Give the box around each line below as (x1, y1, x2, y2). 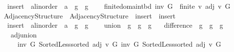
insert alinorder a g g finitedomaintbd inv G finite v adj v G (7, 1, 231, 11)
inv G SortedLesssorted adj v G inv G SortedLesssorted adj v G (17, 39, 221, 49)
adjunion (10, 29, 37, 39)
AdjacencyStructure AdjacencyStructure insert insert (3, 10, 175, 20)
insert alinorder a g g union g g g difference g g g (7, 20, 223, 30)
